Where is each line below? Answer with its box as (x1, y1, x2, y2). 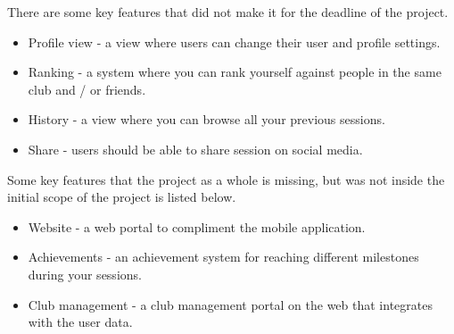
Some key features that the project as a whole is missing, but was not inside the (7, 170, 445, 188)
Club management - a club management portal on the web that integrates (28, 295, 433, 313)
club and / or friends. (28, 79, 146, 98)
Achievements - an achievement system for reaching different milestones (28, 247, 419, 266)
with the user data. (28, 313, 133, 331)
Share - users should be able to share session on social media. (28, 139, 363, 158)
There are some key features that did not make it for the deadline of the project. (7, 3, 449, 21)
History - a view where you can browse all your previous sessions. (28, 110, 385, 129)
